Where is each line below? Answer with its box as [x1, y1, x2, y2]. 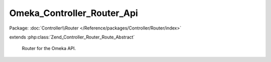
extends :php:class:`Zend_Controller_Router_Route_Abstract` [9, 34, 135, 40]
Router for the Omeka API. [22, 45, 76, 51]
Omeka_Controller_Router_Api [9, 7, 138, 18]
